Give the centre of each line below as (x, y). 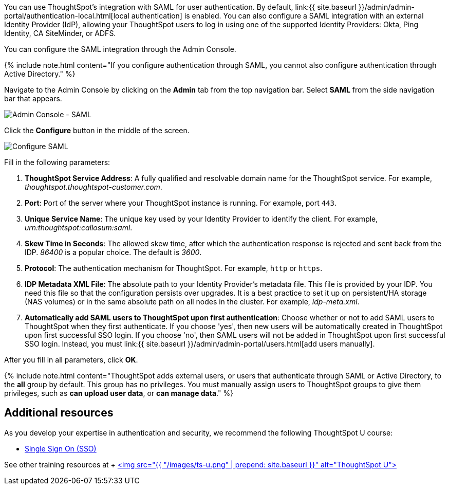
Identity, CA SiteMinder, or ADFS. (60, 33)
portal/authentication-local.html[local (67, 16)
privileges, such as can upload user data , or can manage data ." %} (119, 393)
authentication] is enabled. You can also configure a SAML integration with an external (277, 16)
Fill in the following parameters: (57, 162)
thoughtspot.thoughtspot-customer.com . (93, 187)
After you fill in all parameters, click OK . (71, 360)
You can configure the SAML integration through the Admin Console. (120, 49)
